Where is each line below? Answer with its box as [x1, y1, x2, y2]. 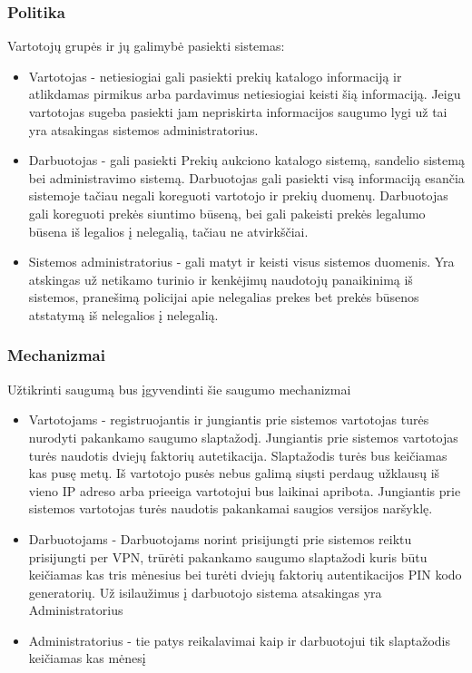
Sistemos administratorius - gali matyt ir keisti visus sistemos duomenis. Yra [28, 252, 455, 271]
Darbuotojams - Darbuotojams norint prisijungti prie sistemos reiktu [28, 529, 412, 548]
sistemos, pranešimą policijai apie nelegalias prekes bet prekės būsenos [28, 288, 419, 307]
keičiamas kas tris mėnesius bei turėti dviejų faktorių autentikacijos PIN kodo [28, 565, 462, 584]
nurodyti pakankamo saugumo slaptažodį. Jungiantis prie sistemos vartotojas [28, 427, 458, 446]
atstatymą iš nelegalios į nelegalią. [28, 305, 219, 324]
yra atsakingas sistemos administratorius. [28, 120, 259, 139]
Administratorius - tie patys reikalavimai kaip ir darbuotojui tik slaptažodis [28, 630, 450, 649]
